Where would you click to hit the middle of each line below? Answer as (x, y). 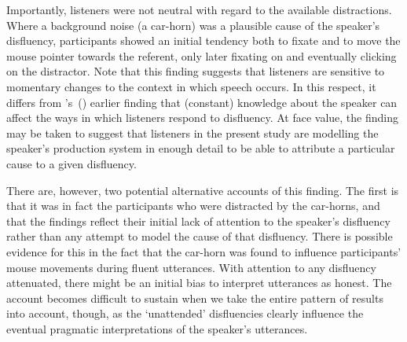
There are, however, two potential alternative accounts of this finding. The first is (203, 190)
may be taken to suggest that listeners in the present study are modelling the (192, 132)
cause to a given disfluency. (71, 163)
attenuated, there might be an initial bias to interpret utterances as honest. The (199, 283)
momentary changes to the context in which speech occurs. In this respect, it (191, 86)
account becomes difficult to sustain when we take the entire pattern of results (195, 298)
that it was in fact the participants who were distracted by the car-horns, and (193, 206)
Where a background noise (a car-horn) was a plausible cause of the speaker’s (193, 25)
